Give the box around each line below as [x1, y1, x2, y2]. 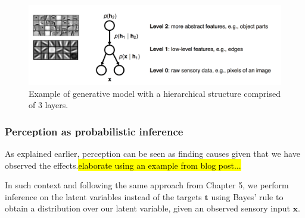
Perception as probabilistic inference [5, 124, 183, 138]
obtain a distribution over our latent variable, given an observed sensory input [5, 202, 290, 214]
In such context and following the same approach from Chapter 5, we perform [5, 179, 289, 191]
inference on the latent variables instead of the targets [5, 190, 202, 203]
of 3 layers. [29, 99, 69, 111]
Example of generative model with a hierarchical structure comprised [29, 87, 281, 99]
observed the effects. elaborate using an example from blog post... [5, 159, 241, 171]
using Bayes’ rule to [211, 190, 284, 203]
